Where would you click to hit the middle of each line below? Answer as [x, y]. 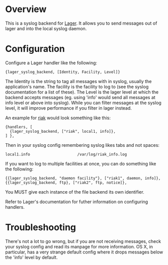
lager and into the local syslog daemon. [46, 28]
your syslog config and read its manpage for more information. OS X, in [79, 246]
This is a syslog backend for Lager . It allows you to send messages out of [81, 23]
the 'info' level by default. [31, 257]
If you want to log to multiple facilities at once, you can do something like [81, 163]
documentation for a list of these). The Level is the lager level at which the [82, 92]
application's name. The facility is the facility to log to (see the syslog [77, 86]
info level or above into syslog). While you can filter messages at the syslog [83, 103]
